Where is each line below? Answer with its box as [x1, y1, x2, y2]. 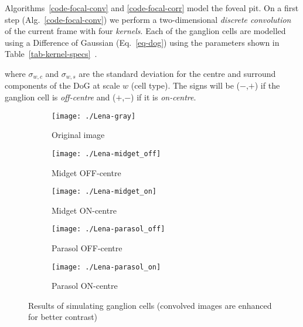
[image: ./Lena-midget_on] [52, 187, 156, 196]
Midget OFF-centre [52, 166, 121, 178]
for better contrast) [28, 311, 98, 323]
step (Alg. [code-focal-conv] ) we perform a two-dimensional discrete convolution [5, 13, 291, 25]
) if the [254, 79, 280, 92]
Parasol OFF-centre [52, 242, 122, 254]
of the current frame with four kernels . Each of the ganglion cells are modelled [5, 25, 286, 37]
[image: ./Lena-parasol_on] [52, 262, 161, 271]
